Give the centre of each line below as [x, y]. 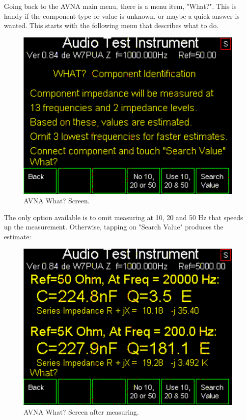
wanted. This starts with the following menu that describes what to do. [111, 25]
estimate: [18, 236]
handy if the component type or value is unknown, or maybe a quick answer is [122, 16]
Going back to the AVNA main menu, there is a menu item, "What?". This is [120, 6]
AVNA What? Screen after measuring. [81, 412]
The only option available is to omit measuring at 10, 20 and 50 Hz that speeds [123, 217]
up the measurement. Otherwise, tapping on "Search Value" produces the [114, 227]
